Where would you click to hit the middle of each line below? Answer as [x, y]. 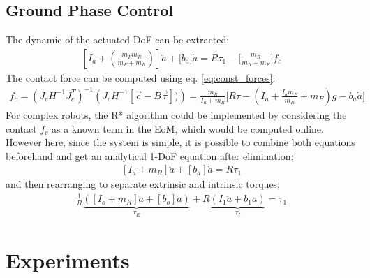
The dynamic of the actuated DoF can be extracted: [118, 39]
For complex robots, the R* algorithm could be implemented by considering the [176, 114]
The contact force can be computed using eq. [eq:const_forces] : [141, 77]
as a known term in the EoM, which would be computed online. [187, 128]
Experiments [68, 259]
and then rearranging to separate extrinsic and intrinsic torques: [143, 184]
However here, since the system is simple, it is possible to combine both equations [180, 142]
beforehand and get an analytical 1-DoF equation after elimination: [150, 155]
